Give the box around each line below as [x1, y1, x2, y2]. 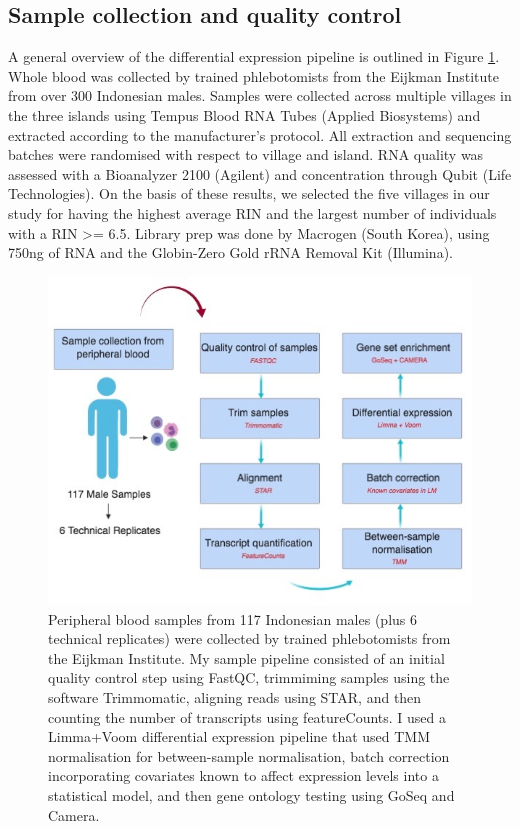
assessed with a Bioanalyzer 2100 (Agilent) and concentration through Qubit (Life [8, 163, 512, 184]
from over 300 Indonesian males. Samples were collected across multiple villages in [8, 85, 512, 106]
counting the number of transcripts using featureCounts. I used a [48, 706, 447, 727]
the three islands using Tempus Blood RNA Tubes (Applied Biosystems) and [8, 104, 481, 125]
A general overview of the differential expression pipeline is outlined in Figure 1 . [8, 46, 500, 67]
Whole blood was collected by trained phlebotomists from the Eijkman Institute [8, 65, 499, 86]
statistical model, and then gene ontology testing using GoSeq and [48, 785, 455, 805]
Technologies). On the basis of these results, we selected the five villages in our [8, 183, 490, 204]
